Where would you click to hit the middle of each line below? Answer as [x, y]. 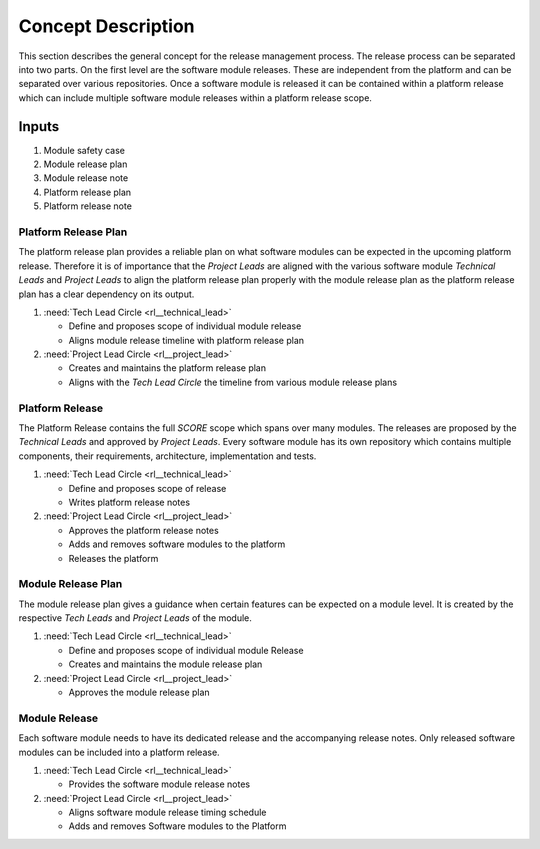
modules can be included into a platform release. [119, 752]
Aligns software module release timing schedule [167, 812]
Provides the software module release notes [159, 784]
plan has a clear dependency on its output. [106, 294]
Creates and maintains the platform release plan [167, 368]
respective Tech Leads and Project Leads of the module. [135, 618]
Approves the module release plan [139, 692]
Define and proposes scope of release [147, 488]
